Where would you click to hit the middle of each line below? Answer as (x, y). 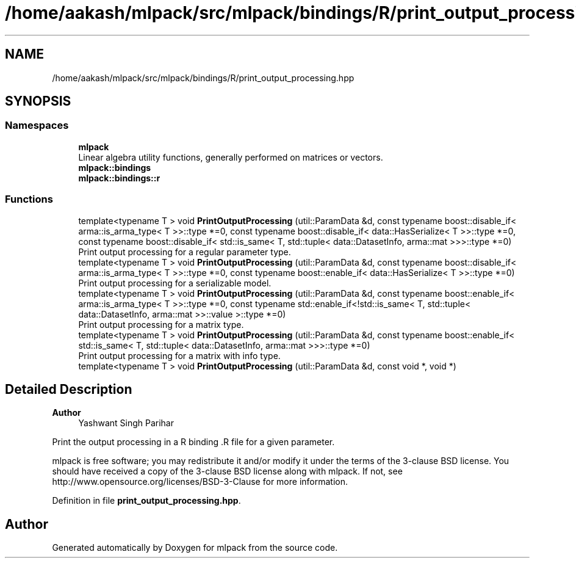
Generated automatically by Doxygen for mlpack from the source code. (195, 548)
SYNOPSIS (38, 101)
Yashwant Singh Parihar (126, 423)
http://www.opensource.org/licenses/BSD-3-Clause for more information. (200, 482)
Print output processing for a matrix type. (161, 324)
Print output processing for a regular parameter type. (185, 252)
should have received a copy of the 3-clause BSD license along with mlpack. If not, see (227, 471)
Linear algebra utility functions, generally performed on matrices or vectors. (231, 157)
